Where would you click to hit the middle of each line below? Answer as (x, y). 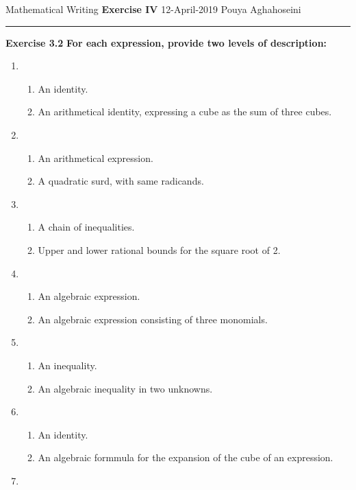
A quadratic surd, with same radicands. (121, 181)
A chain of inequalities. (86, 227)
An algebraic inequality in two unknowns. (125, 388)
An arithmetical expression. (96, 157)
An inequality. (67, 365)
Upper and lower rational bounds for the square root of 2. (159, 249)
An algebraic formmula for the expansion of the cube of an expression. (186, 457)
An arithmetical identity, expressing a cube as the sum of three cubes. (185, 112)
